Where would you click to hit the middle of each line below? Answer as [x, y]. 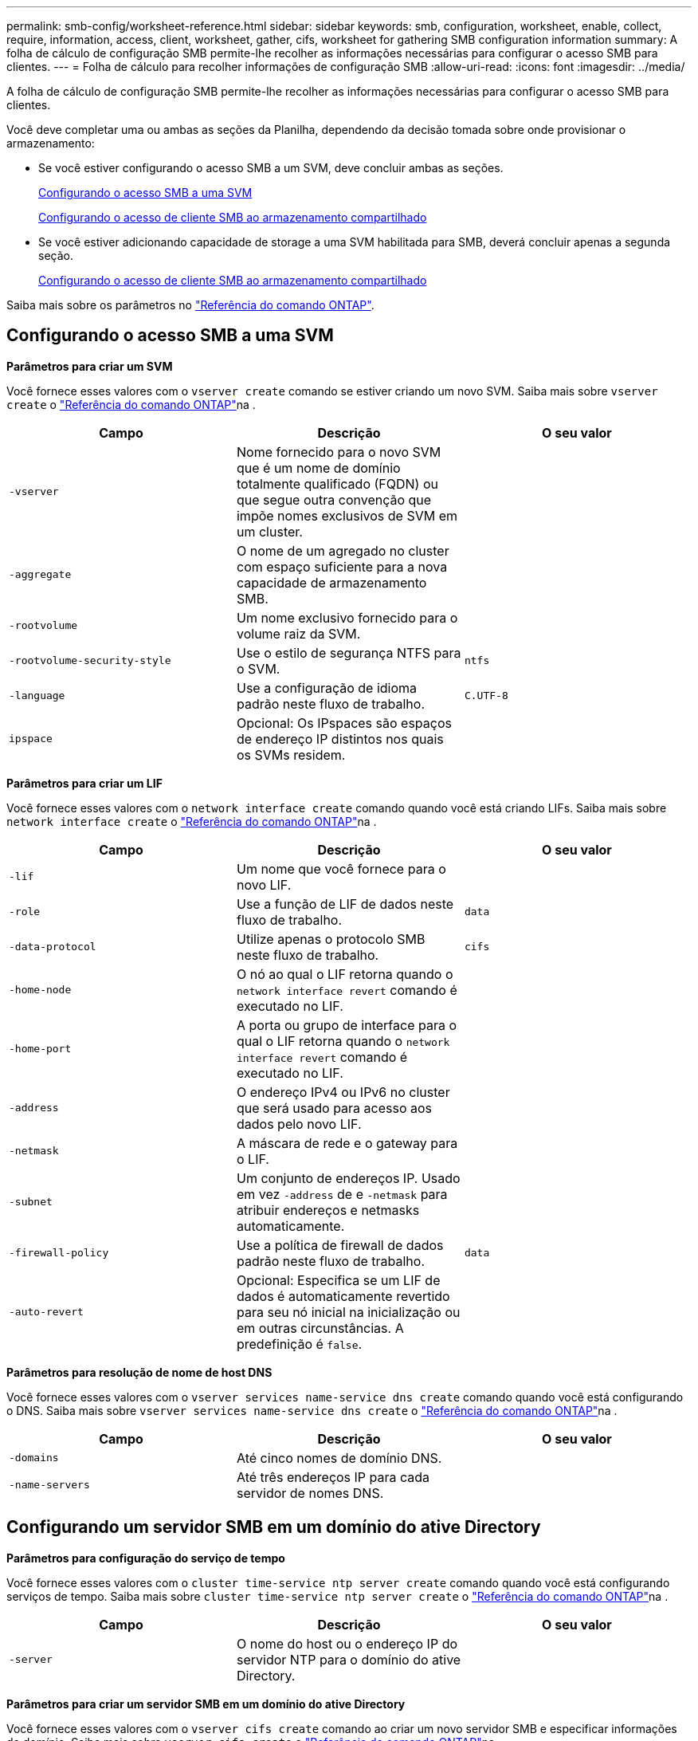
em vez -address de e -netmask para [342, 1194]
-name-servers [49, 1485]
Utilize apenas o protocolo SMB [331, 939]
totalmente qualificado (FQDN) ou [337, 483]
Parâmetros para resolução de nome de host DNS [139, 1372]
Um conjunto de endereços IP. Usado [348, 1178]
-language [37, 696]
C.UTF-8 [486, 696]
